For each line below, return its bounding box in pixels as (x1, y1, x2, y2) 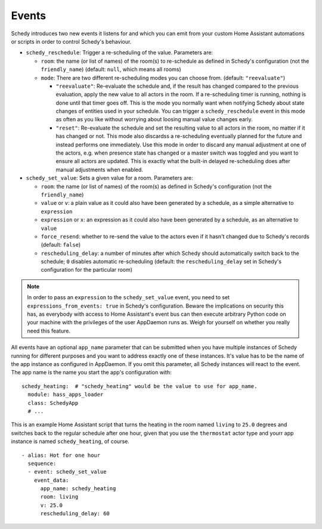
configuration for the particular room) (41, 266, 133, 273)
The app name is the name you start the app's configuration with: (11, 369, 172, 376)
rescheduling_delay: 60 (40, 510, 110, 517)
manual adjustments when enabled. (55, 166, 143, 173)
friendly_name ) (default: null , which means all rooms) (41, 66, 181, 73)
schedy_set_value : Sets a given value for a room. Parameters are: (26, 174, 193, 182)
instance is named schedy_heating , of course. (11, 438, 129, 445)
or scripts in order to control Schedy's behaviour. (11, 38, 132, 45)
